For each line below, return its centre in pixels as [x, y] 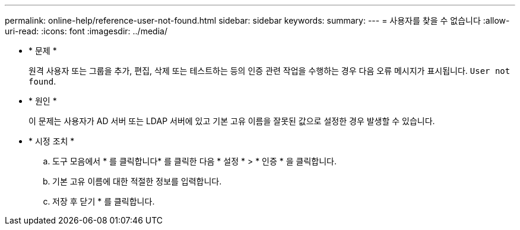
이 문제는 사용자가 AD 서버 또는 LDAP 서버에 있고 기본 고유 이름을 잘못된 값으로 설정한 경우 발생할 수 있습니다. [232, 121]
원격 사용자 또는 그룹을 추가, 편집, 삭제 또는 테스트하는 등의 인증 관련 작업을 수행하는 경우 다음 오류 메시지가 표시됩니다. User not [269, 71]
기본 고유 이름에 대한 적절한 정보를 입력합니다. [137, 181]
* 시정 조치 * [52, 141]
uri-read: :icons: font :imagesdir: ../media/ [86, 31]
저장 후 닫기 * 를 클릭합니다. [104, 201]
